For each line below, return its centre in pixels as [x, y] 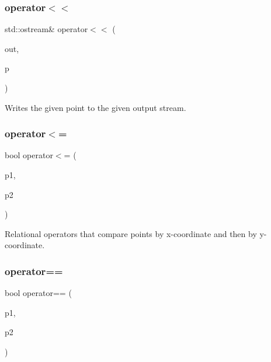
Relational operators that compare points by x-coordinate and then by [131, 233]
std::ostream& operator [46, 29]
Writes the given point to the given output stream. [95, 107]
